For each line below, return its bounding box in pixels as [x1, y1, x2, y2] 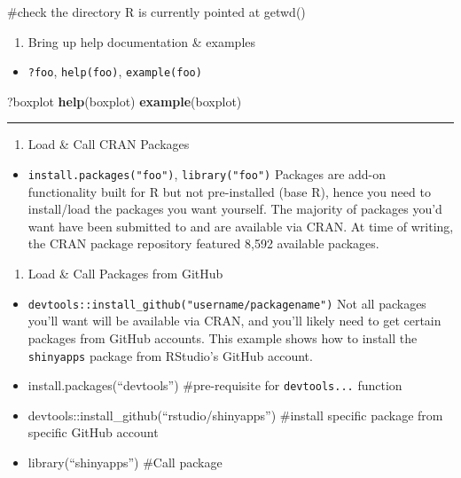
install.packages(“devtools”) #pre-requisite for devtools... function [27, 376, 402, 395]
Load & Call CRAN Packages [27, 135, 190, 153]
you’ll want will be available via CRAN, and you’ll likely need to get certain [27, 311, 441, 330]
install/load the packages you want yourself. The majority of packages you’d [27, 200, 442, 218]
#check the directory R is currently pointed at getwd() [7, 3, 306, 20]
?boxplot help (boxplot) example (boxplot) [7, 91, 242, 110]
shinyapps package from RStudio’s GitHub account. [27, 346, 313, 364]
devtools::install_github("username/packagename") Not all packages [27, 294, 426, 312]
